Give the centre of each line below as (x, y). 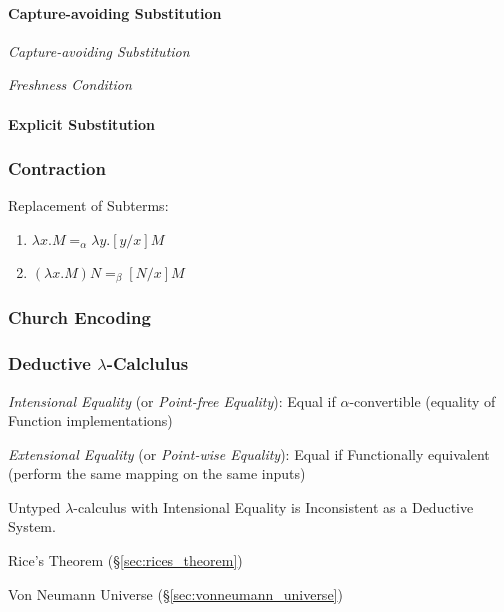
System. (32, 526)
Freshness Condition (70, 84)
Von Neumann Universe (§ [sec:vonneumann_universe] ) (175, 593)
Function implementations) (90, 420)
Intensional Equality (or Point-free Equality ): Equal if (172, 400)
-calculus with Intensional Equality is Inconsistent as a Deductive (273, 506)
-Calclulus (147, 363)
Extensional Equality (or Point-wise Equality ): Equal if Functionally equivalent (249, 453)
